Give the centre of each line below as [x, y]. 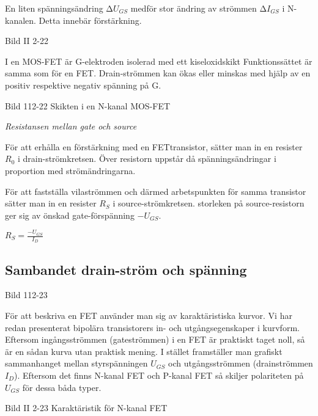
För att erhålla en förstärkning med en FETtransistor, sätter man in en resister [154, 146]
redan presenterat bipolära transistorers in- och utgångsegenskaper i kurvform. [152, 327]
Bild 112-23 [26, 295]
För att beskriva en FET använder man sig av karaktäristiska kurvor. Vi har [149, 316]
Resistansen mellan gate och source [71, 126]
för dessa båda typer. [62, 387]
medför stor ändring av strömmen [194, 8]
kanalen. [20, 20]
